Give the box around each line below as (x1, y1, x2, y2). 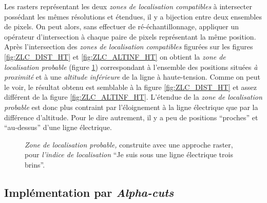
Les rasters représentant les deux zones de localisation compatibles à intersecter (4, 1, 252, 11)
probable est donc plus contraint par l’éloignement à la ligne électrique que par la (4, 101, 258, 112)
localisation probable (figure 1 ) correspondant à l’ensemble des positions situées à (4, 61, 258, 72)
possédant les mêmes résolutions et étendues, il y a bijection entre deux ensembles (4, 11, 262, 22)
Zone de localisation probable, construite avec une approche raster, (25, 139, 233, 150)
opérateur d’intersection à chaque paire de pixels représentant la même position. (4, 31, 256, 42)
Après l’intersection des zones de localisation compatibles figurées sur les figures (4, 41, 253, 52)
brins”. (25, 159, 45, 170)
